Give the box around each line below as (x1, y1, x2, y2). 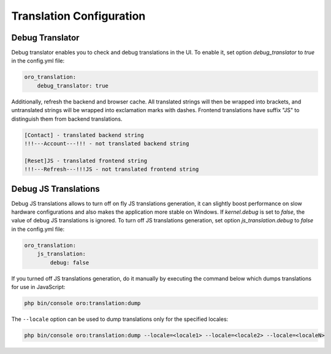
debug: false (50, 259, 89, 266)
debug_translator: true (37, 82, 108, 89)
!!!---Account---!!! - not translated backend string (24, 140, 189, 147)
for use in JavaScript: (11, 283, 66, 290)
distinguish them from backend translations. (11, 115, 123, 122)
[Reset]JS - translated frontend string (24, 157, 147, 164)
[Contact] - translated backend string (24, 132, 144, 138)
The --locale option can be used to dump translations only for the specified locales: (11, 315, 229, 323)
